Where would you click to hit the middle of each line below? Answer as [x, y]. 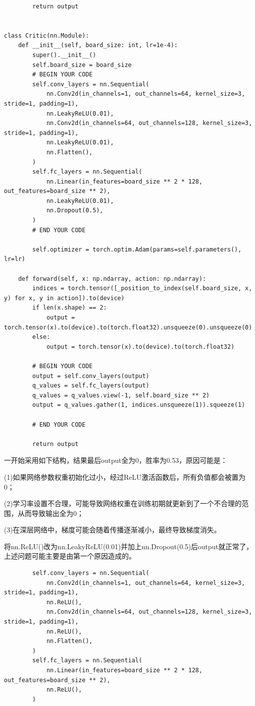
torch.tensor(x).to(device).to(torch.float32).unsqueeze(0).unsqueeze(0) [128, 327]
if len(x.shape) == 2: [70, 308]
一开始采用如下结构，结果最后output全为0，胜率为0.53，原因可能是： [116, 460]
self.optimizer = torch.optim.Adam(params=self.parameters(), [137, 249]
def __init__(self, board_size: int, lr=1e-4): [98, 45]
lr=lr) [15, 259]
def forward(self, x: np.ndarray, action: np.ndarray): [112, 279]
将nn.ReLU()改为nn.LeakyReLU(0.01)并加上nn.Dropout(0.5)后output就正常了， [128, 546]
